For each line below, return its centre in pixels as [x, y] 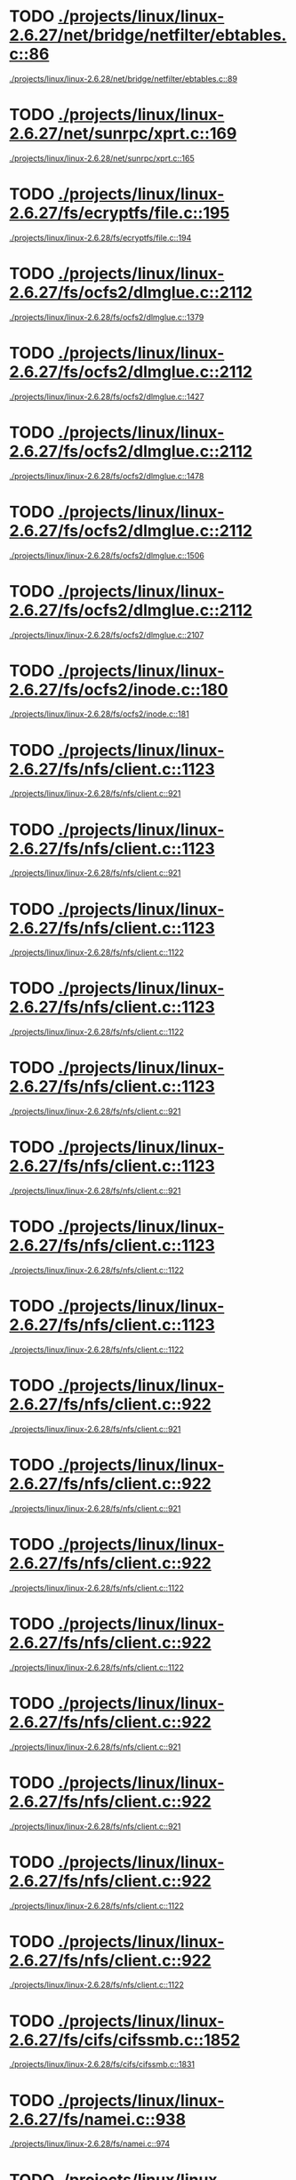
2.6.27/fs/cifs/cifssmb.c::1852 [125, 2040]
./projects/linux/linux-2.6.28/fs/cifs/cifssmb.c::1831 [102, 2064]
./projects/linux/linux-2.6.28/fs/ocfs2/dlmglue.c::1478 [107, 476]
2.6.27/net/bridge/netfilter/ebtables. [148, 35]
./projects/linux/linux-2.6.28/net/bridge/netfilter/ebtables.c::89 [124, 78]
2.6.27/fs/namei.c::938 [98, 2119]
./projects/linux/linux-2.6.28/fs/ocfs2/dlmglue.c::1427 [107, 397]
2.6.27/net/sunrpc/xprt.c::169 [123, 134]
